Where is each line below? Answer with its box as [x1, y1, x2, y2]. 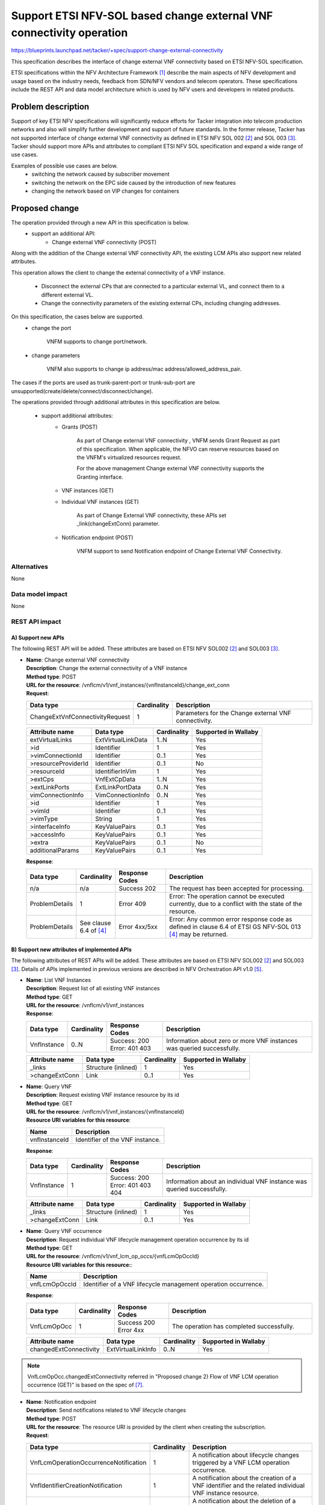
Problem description [11, 101, 90, 111]
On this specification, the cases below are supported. [11, 313, 144, 320]
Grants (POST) [61, 423, 98, 430]
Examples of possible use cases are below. [11, 162, 118, 169]
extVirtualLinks [29, 735, 72, 743]
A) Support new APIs [11, 634, 64, 641]
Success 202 [119, 884, 156, 893]
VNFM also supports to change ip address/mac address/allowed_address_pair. [46, 365, 242, 373]
